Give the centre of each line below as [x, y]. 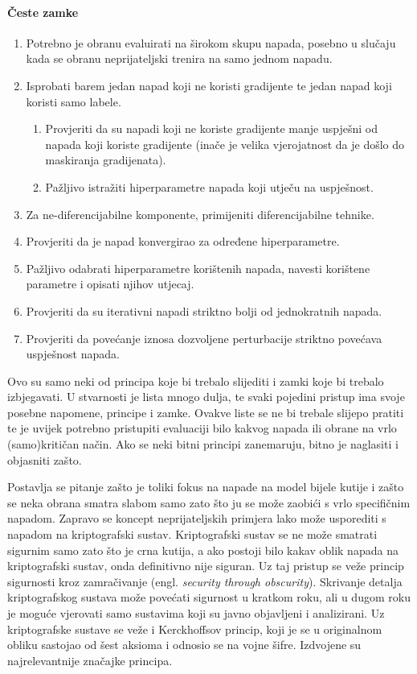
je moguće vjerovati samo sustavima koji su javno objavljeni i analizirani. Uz [196, 613]
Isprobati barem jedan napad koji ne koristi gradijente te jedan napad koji [209, 85]
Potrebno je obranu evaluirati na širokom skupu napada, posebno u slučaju [211, 42]
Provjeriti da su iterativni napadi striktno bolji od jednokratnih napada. [204, 310]
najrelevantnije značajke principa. [90, 660]
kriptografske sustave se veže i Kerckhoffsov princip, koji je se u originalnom [195, 629]
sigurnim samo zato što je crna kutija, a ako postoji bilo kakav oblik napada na [203, 550]
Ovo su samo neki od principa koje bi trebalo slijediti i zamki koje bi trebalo [196, 380]
